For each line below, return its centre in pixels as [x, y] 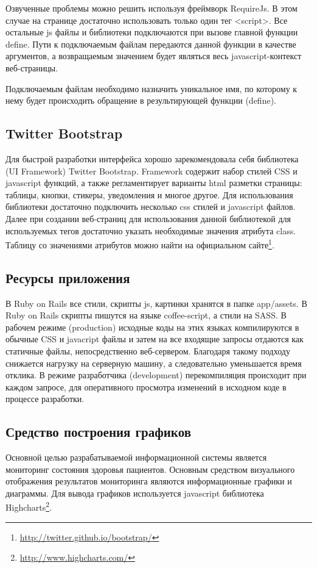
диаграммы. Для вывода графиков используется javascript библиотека [135, 493]
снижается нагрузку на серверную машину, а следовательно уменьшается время [154, 363]
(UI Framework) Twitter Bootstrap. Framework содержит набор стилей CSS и [152, 171]
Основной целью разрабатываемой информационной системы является [136, 457]
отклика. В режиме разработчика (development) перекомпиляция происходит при [156, 375]
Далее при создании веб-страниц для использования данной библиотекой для [148, 218]
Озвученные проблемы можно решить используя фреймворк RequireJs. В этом [152, 8]
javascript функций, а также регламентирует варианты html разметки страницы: [154, 183]
